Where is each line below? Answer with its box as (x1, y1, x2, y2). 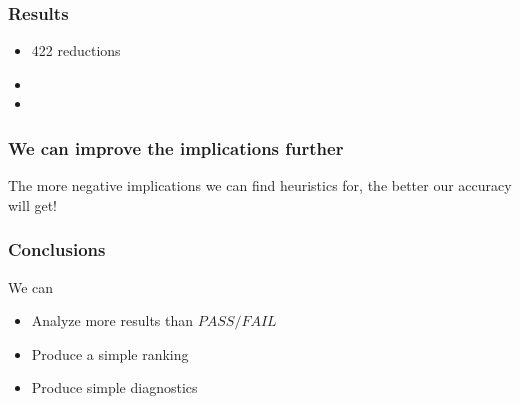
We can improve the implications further (8, 135, 344, 160)
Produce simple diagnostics (31, 377, 198, 398)
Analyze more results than (31, 310, 194, 331)
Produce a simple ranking (31, 343, 189, 364)
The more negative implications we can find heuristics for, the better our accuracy (8, 175, 512, 196)
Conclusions (8, 237, 106, 262)
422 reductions (31, 40, 121, 61)
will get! (8, 194, 57, 215)
